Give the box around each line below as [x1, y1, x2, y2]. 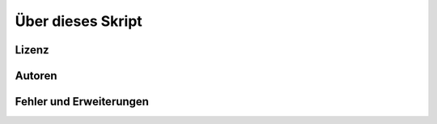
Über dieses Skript [15, 12, 143, 30]
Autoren [15, 69, 57, 83]
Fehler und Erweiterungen [15, 95, 150, 109]
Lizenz [15, 43, 49, 57]
